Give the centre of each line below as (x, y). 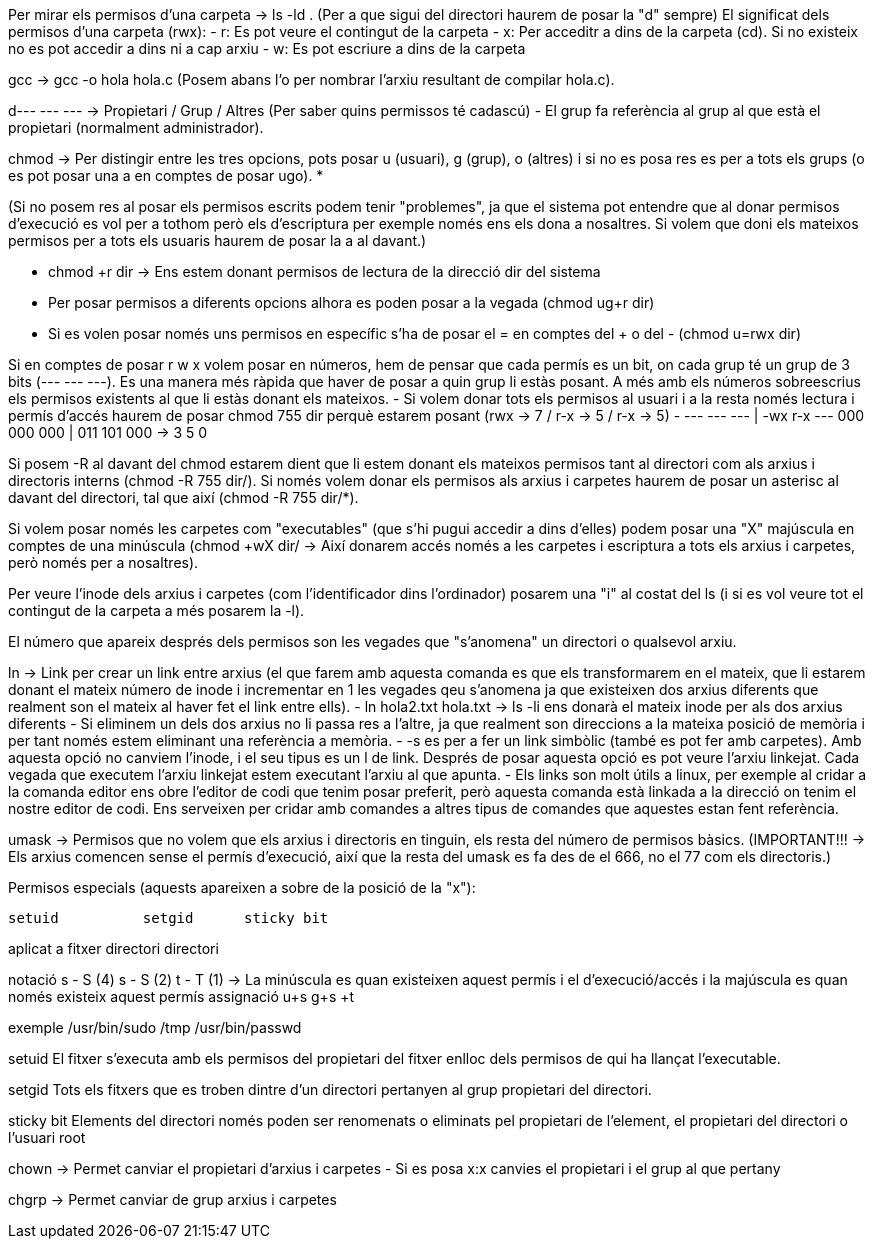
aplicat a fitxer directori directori (113, 948)
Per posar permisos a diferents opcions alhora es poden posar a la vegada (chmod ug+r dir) (351, 302)
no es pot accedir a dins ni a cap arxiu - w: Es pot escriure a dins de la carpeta (267, 48)
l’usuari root (47, 1137)
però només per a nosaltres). (103, 562)
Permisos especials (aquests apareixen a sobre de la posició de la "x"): (242, 887)
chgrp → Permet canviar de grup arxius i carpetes (172, 1199)
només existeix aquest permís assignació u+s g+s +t (181, 996)
